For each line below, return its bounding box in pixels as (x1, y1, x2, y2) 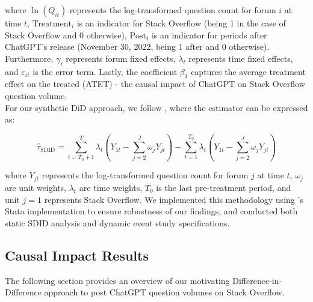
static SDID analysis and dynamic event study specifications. (5, 216, 230, 229)
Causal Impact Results (5, 246, 149, 264)
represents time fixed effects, (188, 52, 293, 64)
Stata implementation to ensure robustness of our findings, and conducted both (5, 205, 298, 217)
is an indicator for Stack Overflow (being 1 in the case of (76, 17, 286, 29)
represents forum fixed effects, (66, 52, 176, 64)
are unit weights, (5, 181, 67, 193)
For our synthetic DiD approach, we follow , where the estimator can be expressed (5, 101, 308, 113)
